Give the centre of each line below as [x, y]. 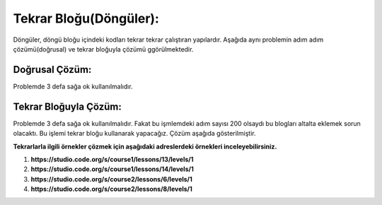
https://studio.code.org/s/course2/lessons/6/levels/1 [111, 179]
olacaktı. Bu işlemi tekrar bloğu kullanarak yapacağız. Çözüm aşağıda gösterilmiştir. [134, 134]
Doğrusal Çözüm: [52, 70]
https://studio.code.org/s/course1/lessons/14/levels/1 [112, 169]
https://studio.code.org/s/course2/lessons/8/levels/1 [111, 189]
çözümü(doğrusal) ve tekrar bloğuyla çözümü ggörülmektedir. [103, 49]
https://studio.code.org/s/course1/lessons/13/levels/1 [112, 159]
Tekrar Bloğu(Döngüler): [86, 18]
